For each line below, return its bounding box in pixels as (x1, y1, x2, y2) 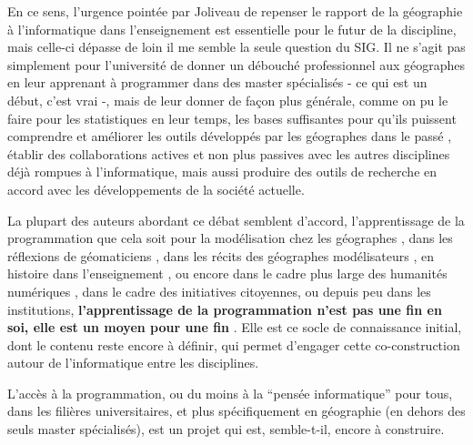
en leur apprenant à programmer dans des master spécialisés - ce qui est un (7, 73, 428, 92)
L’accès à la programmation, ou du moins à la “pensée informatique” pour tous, (7, 383, 453, 402)
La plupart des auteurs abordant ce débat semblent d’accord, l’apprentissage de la (7, 210, 465, 229)
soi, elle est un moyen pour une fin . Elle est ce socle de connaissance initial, (7, 318, 462, 337)
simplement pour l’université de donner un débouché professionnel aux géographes (7, 55, 466, 74)
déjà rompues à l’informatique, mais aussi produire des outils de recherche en (7, 162, 438, 181)
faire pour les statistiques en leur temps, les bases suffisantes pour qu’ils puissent (7, 108, 457, 127)
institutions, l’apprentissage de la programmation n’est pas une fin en (7, 299, 442, 319)
